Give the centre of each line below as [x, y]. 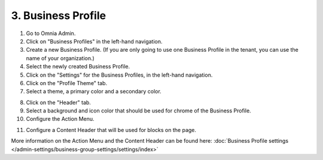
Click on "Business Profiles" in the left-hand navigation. [94, 41]
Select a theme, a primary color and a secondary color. [94, 92]
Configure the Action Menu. [60, 119]
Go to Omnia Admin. [51, 33]
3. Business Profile [59, 15]
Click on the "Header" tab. [58, 102]
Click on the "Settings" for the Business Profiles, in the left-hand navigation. [119, 75]
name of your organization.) [60, 58]
